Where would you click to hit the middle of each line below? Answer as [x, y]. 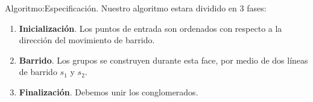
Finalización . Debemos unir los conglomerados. [109, 91]
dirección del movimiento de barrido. [87, 40]
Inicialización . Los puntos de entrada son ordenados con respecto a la [150, 28]
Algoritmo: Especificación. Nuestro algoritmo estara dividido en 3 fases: [136, 8]
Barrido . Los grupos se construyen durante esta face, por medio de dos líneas [163, 60]
